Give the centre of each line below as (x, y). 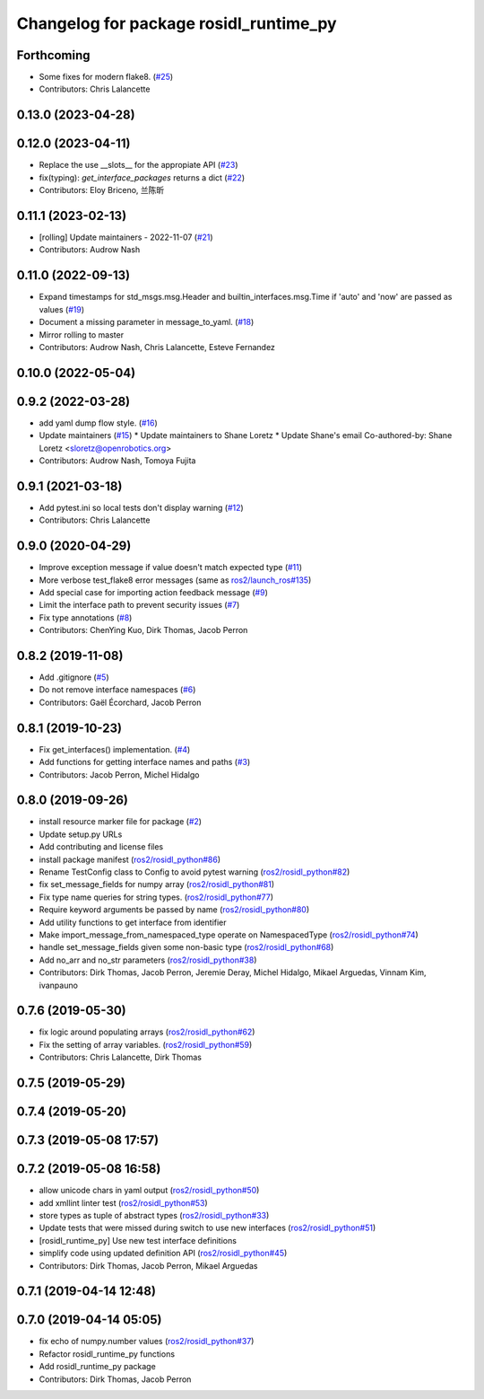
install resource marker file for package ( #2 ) (120, 822)
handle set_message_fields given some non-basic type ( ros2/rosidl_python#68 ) (186, 947)
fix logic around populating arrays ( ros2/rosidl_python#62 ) (147, 1032)
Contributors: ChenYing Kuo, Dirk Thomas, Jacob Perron (143, 630)
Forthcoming (53, 55)
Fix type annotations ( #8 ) (86, 617)
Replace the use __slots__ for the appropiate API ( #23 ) (138, 165)
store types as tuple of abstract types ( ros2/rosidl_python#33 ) (154, 1215)
